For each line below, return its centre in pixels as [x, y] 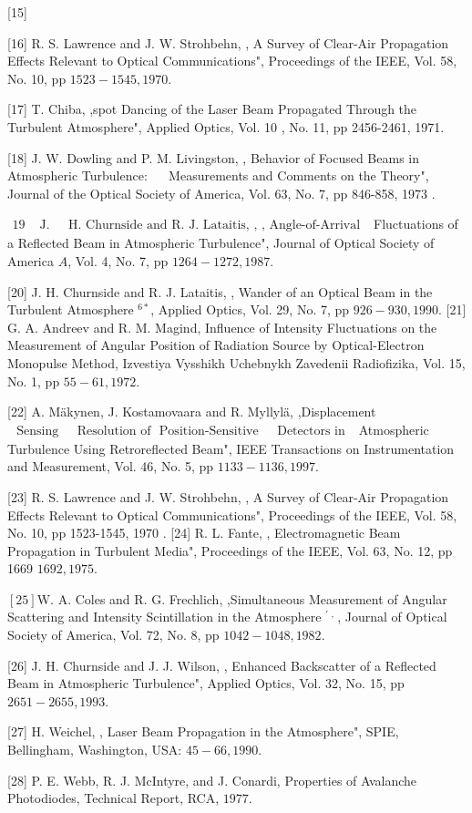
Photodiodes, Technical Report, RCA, [113, 798]
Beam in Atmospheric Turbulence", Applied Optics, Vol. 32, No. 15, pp [206, 683]
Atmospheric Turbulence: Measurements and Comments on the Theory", [218, 175]
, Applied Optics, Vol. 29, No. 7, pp [250, 309]
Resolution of [114, 431]
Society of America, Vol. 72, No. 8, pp [113, 635]
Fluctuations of [416, 224]
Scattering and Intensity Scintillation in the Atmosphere [164, 617]
